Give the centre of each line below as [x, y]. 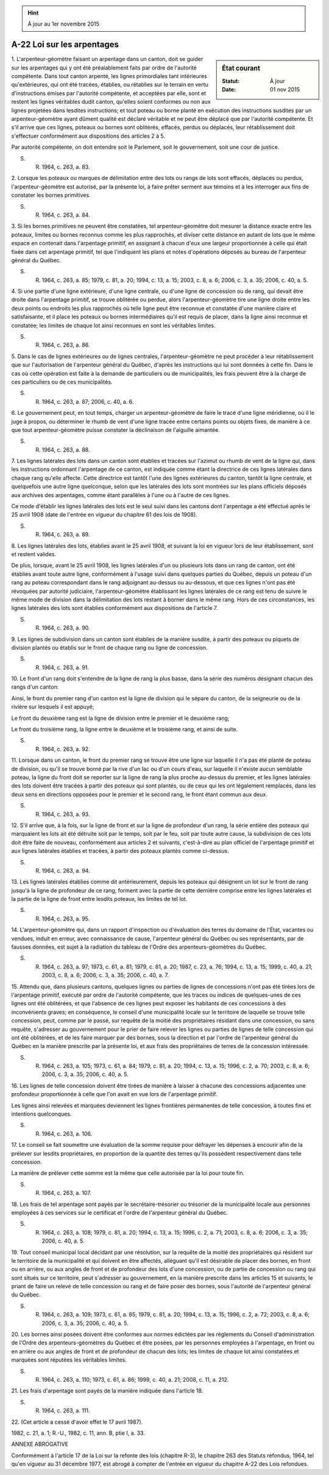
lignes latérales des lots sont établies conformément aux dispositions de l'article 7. [115, 608]
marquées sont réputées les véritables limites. [69, 1360]
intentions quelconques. [42, 1114]
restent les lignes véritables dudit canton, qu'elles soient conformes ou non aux [111, 102]
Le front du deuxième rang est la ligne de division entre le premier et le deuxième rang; [120, 718]
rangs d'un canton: [35, 687]
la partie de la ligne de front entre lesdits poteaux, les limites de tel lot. [99, 899]
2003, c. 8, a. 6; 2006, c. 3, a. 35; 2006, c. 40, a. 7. [105, 975]
